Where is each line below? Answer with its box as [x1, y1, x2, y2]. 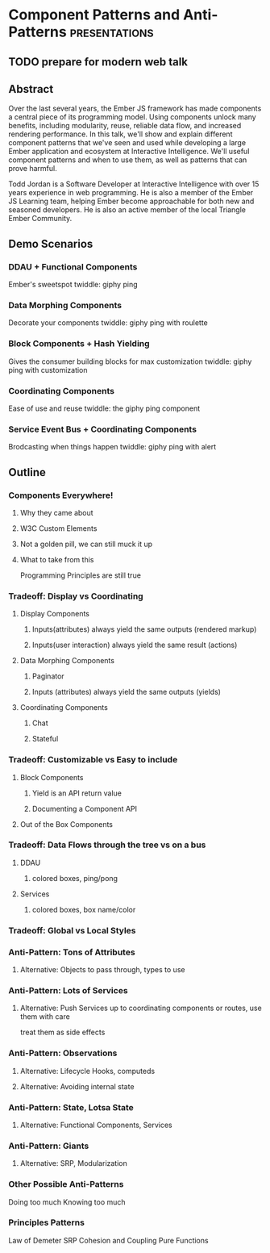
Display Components [19, 609, 90, 619]
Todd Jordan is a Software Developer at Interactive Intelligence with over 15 [8, 179, 260, 189]
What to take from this [19, 554, 94, 564]
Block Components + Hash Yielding [8, 338, 151, 349]
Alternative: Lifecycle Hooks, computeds [19, 1066, 156, 1075]
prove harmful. [8, 164, 58, 173]
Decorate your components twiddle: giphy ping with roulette [8, 318, 208, 328]
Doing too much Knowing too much [8, 1197, 127, 1207]
